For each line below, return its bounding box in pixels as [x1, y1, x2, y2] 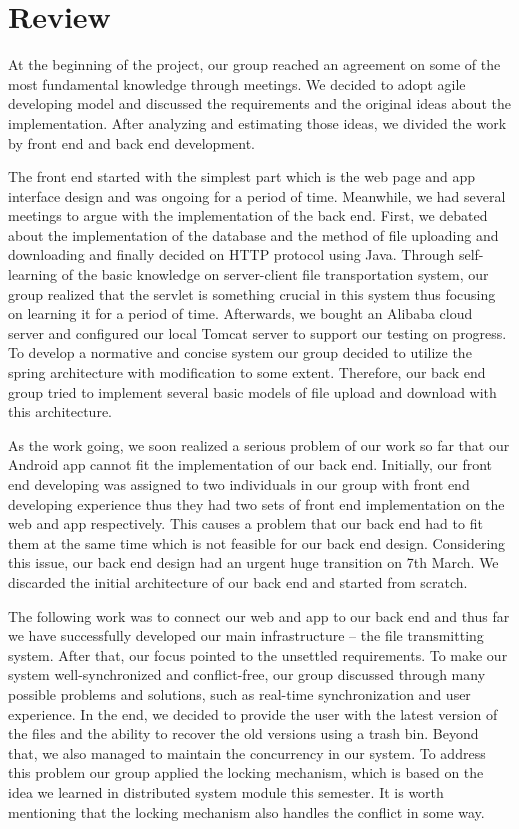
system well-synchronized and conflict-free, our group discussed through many [8, 664, 486, 685]
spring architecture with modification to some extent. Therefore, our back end [8, 362, 486, 383]
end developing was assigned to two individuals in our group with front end [8, 474, 470, 494]
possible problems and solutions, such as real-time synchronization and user [8, 683, 471, 704]
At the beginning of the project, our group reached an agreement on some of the [8, 54, 501, 75]
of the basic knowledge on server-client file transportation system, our [61, 264, 489, 285]
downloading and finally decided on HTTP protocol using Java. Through [8, 244, 455, 265]
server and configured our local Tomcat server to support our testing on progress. [8, 322, 507, 343]
